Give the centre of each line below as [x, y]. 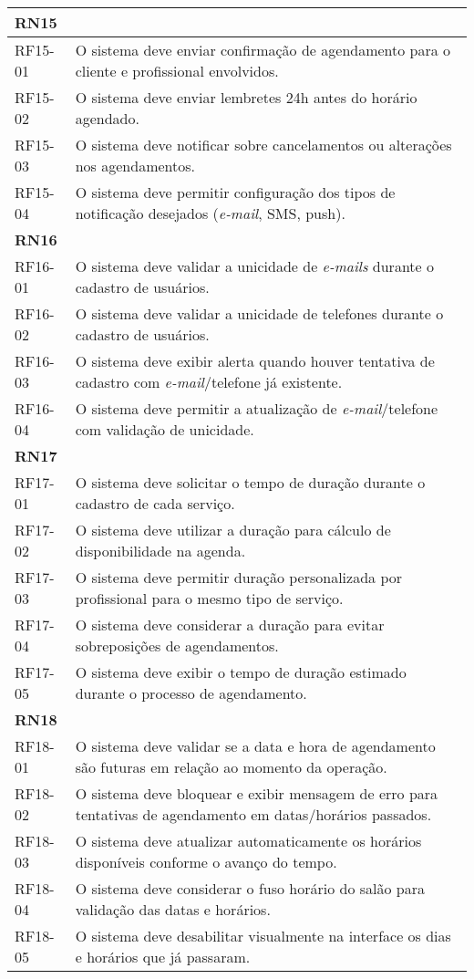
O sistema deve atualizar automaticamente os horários [248, 841]
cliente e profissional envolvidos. [177, 71]
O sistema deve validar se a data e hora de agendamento [255, 746]
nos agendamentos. [135, 166]
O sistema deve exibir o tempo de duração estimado [241, 672]
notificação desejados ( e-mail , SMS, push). [210, 213]
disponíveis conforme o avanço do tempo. [206, 862]
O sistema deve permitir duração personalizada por [238, 577]
